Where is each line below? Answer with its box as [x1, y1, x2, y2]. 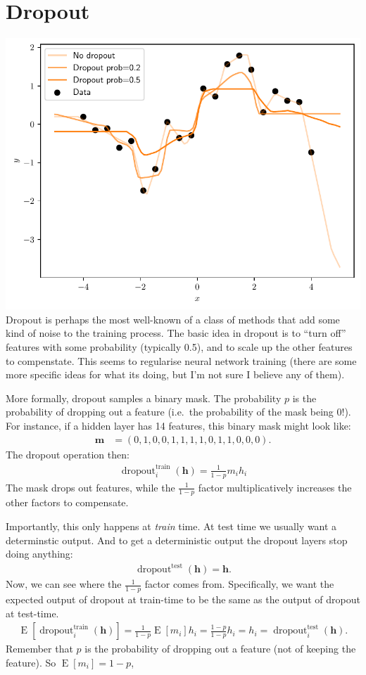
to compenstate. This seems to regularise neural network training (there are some [6, 353, 357, 368]
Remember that [6, 641, 73, 656]
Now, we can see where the [6, 577, 122, 591]
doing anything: [6, 546, 73, 561]
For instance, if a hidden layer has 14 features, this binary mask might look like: [6, 418, 351, 432]
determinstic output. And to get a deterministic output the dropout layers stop [6, 532, 348, 547]
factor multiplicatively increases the [198, 480, 352, 494]
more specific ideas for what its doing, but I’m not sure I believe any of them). [6, 367, 345, 382]
